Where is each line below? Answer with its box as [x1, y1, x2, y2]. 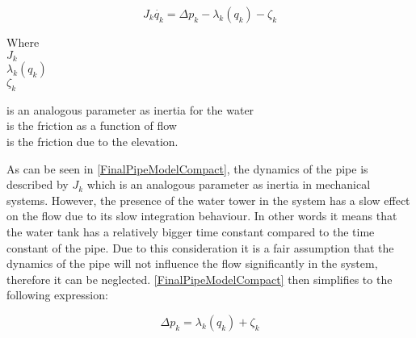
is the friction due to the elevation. [6, 133, 179, 150]
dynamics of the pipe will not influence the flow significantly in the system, [6, 255, 378, 272]
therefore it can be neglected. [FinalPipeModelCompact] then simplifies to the [6, 270, 393, 287]
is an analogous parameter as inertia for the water [6, 101, 254, 118]
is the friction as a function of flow [6, 117, 177, 134]
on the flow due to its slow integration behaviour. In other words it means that [6, 207, 397, 224]
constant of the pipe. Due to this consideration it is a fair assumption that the [6, 239, 394, 256]
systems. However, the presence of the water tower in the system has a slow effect [6, 191, 410, 208]
